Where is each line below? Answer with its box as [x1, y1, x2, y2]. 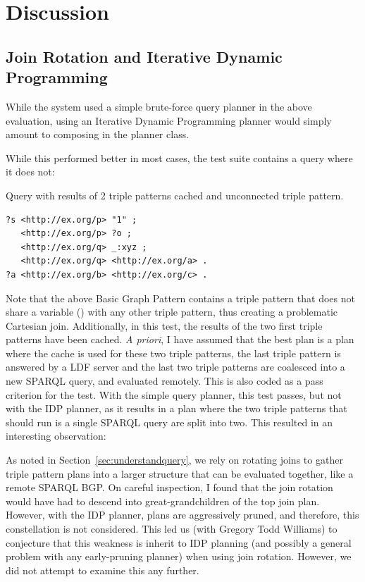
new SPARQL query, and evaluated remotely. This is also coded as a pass [6, 373, 323, 388]
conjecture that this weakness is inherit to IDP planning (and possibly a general [6, 535, 352, 550]
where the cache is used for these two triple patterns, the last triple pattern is [6, 345, 341, 360]
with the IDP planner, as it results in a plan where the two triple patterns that [6, 401, 347, 416]
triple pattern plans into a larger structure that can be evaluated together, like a [6, 466, 354, 481]
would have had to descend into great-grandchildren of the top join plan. [6, 493, 320, 508]
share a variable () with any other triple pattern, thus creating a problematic [6, 304, 338, 319]
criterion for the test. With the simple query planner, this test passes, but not [6, 387, 342, 402]
